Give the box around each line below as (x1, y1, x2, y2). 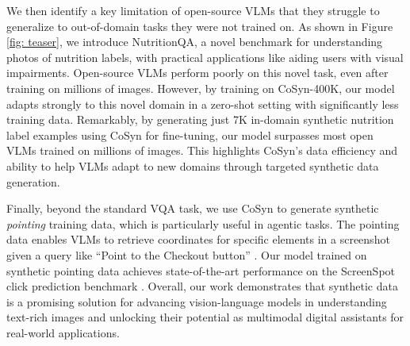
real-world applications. (6, 324, 120, 340)
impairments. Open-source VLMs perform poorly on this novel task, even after (6, 64, 389, 81)
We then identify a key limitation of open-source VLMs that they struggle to (6, 2, 380, 18)
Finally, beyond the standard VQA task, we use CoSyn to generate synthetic (6, 200, 379, 217)
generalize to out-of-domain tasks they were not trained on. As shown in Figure (6, 17, 393, 34)
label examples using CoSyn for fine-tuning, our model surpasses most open (6, 126, 374, 143)
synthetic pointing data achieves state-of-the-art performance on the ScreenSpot (6, 262, 395, 279)
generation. (6, 173, 60, 190)
